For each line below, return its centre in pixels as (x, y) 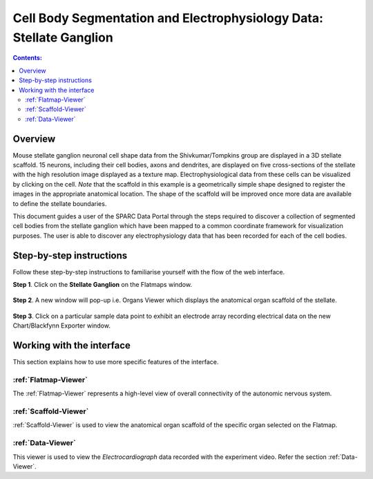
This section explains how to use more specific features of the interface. (116, 362)
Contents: (28, 58)
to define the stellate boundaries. (60, 203)
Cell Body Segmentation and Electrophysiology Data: (168, 18)
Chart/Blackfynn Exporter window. (61, 326)
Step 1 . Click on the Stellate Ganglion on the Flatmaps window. (103, 285)
